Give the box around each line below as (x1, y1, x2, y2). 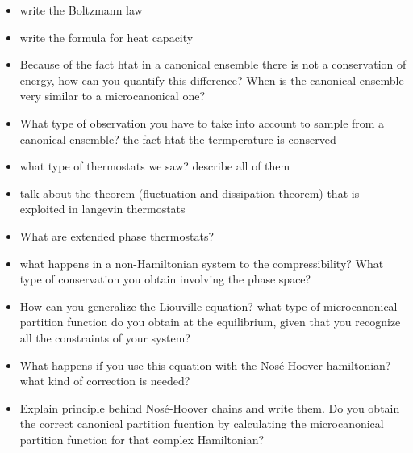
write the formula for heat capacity (19, 28, 194, 45)
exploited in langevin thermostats (19, 200, 186, 217)
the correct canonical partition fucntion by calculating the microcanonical (19, 415, 384, 432)
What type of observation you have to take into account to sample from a (19, 114, 385, 131)
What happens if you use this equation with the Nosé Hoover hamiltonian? (19, 356, 391, 373)
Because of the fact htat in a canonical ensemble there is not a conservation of (19, 56, 407, 73)
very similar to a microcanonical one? (19, 87, 206, 104)
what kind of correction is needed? (19, 372, 190, 389)
